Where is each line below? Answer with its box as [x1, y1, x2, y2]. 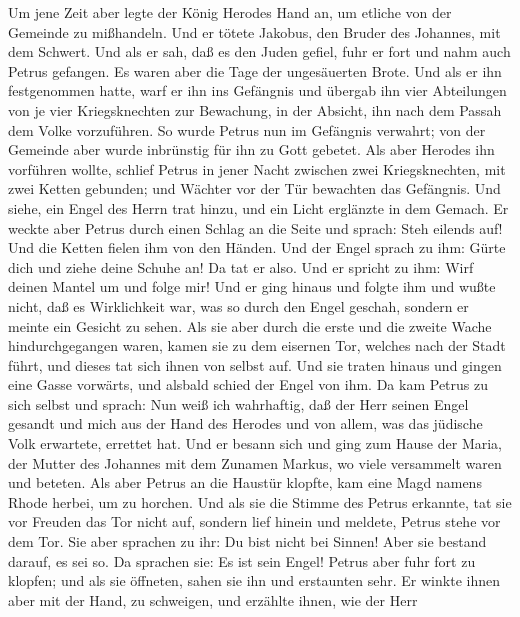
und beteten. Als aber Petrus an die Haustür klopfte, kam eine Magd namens [8, 472, 482, 493]
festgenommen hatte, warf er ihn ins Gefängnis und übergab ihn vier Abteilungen [8, 80, 507, 101]
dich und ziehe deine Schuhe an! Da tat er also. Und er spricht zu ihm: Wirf [8, 256, 474, 277]
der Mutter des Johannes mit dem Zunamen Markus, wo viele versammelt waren [8, 452, 502, 473]
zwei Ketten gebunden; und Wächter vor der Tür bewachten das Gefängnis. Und [8, 178, 501, 199]
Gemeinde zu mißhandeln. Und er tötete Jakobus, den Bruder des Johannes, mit [8, 21, 501, 42]
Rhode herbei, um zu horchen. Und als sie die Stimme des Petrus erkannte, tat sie [8, 491, 512, 512]
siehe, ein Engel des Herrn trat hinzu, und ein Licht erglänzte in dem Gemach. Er [8, 197, 509, 218]
